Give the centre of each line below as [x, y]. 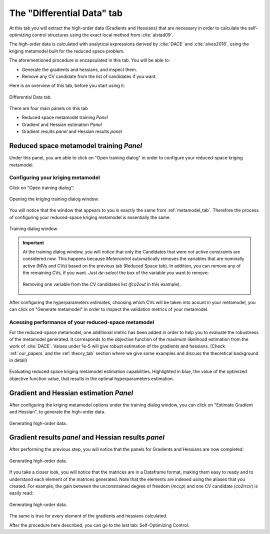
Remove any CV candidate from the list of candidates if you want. [89, 76]
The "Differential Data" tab [66, 13]
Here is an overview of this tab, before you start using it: [67, 85]
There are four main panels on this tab [48, 108]
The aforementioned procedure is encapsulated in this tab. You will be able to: [89, 60]
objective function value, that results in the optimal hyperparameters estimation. [92, 378]
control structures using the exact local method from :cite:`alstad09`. [102, 34]
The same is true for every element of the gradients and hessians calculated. [88, 516]
